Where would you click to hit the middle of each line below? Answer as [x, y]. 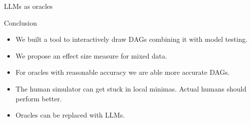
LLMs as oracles [29, 6]
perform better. [39, 98]
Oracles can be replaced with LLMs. [70, 115]
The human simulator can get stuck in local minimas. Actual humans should [131, 88]
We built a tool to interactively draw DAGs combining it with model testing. [131, 39]
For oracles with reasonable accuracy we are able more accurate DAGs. [123, 72]
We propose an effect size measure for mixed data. [91, 55]
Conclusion [20, 22]
